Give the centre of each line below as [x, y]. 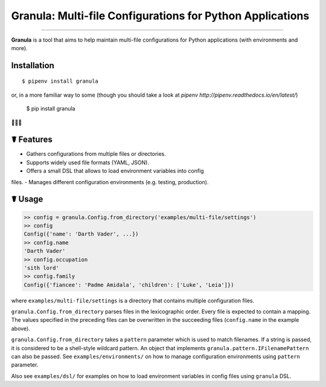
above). [21, 328]
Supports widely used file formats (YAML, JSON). [88, 162]
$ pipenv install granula [60, 81]
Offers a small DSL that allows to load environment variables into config [115, 171]
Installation [33, 66]
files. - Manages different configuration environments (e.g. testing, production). [110, 182]
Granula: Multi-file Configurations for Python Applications [160, 16]
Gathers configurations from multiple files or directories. [96, 154]
